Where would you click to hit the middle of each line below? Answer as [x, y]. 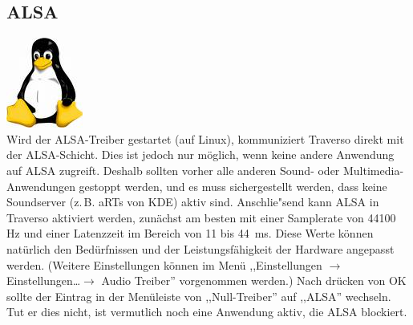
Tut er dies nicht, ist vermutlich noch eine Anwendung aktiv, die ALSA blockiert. [207, 312]
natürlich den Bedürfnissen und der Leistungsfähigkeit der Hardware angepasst [200, 248]
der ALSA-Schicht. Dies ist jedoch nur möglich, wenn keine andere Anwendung [200, 154]
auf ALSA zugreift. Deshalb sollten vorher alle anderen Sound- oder [173, 170]
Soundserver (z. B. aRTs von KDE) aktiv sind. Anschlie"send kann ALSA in [193, 202]
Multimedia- [373, 170]
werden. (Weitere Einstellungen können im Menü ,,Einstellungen [164, 264]
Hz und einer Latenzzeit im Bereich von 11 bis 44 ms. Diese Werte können [190, 233]
